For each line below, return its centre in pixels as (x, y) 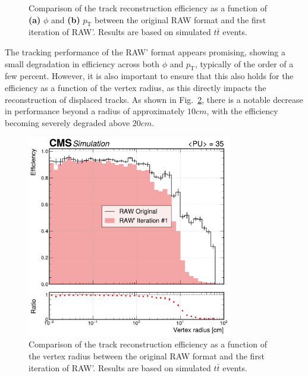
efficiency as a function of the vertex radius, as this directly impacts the (136, 87)
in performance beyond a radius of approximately (95, 111)
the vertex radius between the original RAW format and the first (147, 356)
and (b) (66, 19)
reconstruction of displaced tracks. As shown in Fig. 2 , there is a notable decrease (154, 99)
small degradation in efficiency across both (82, 63)
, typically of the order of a (244, 63)
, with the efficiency (242, 111)
